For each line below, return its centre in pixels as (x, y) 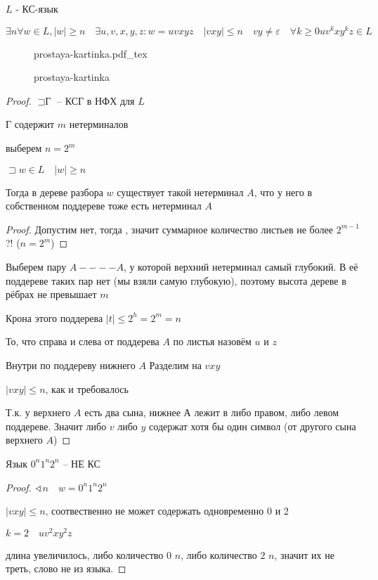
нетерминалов (99, 124)
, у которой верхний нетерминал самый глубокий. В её (241, 267)
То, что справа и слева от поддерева (83, 341)
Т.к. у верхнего (38, 412)
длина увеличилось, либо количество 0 (89, 554)
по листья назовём (212, 341)
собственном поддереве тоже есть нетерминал (104, 206)
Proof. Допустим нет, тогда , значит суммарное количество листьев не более (169, 229)
